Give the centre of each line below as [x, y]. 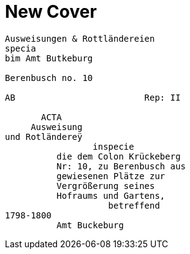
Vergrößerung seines [106, 186]
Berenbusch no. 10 [49, 78]
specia [21, 48]
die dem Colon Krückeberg [119, 156]
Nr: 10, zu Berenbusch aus [121, 166]
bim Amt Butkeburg [49, 58]
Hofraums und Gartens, [111, 195]
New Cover [51, 12]
